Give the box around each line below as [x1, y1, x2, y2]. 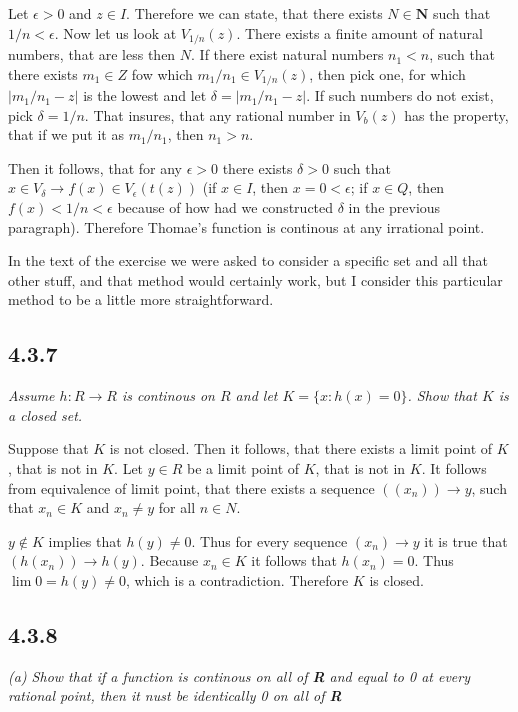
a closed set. [8, 404, 83, 425]
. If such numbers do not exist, [306, 85, 494, 106]
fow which [131, 63, 193, 84]
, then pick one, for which [309, 63, 466, 84]
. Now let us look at [54, 22, 177, 43]
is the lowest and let [83, 85, 207, 106]
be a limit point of [187, 458, 300, 479]
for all [158, 497, 196, 518]
